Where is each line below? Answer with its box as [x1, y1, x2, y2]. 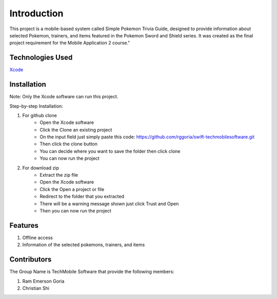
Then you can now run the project [39, 208, 111, 213]
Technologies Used [9, 53, 73, 62]
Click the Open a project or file [39, 186, 105, 192]
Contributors [9, 255, 52, 264]
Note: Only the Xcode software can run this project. [9, 94, 118, 100]
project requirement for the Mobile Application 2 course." [9, 40, 130, 46]
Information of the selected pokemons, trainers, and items [22, 242, 145, 248]
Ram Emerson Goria [22, 278, 65, 284]
